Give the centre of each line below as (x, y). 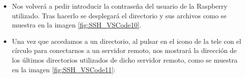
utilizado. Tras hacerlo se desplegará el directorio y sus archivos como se (119, 15)
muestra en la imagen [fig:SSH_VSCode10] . (77, 25)
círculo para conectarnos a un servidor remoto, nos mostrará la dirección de (124, 50)
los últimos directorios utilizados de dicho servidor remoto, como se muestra (125, 59)
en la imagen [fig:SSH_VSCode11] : (64, 69)
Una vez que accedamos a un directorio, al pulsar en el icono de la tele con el (127, 41)
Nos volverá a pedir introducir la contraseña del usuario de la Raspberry (120, 6)
